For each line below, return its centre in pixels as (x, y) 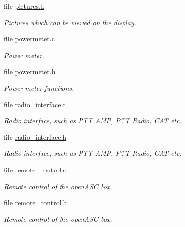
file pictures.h (24, 6)
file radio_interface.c (35, 104)
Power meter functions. (39, 87)
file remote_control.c (35, 169)
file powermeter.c (29, 39)
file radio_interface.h (35, 137)
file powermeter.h (30, 71)
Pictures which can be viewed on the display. (70, 22)
